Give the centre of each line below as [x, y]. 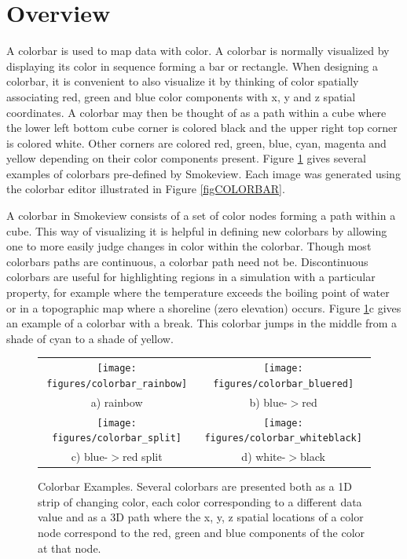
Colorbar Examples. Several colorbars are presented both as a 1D [195, 486]
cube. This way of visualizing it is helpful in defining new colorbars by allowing [197, 230]
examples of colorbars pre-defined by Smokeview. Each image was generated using [203, 173]
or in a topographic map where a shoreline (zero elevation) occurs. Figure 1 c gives [204, 307]
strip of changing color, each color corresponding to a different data [200, 501]
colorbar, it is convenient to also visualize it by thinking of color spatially [183, 81]
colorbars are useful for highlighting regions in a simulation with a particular [191, 277]
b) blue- [268, 402]
